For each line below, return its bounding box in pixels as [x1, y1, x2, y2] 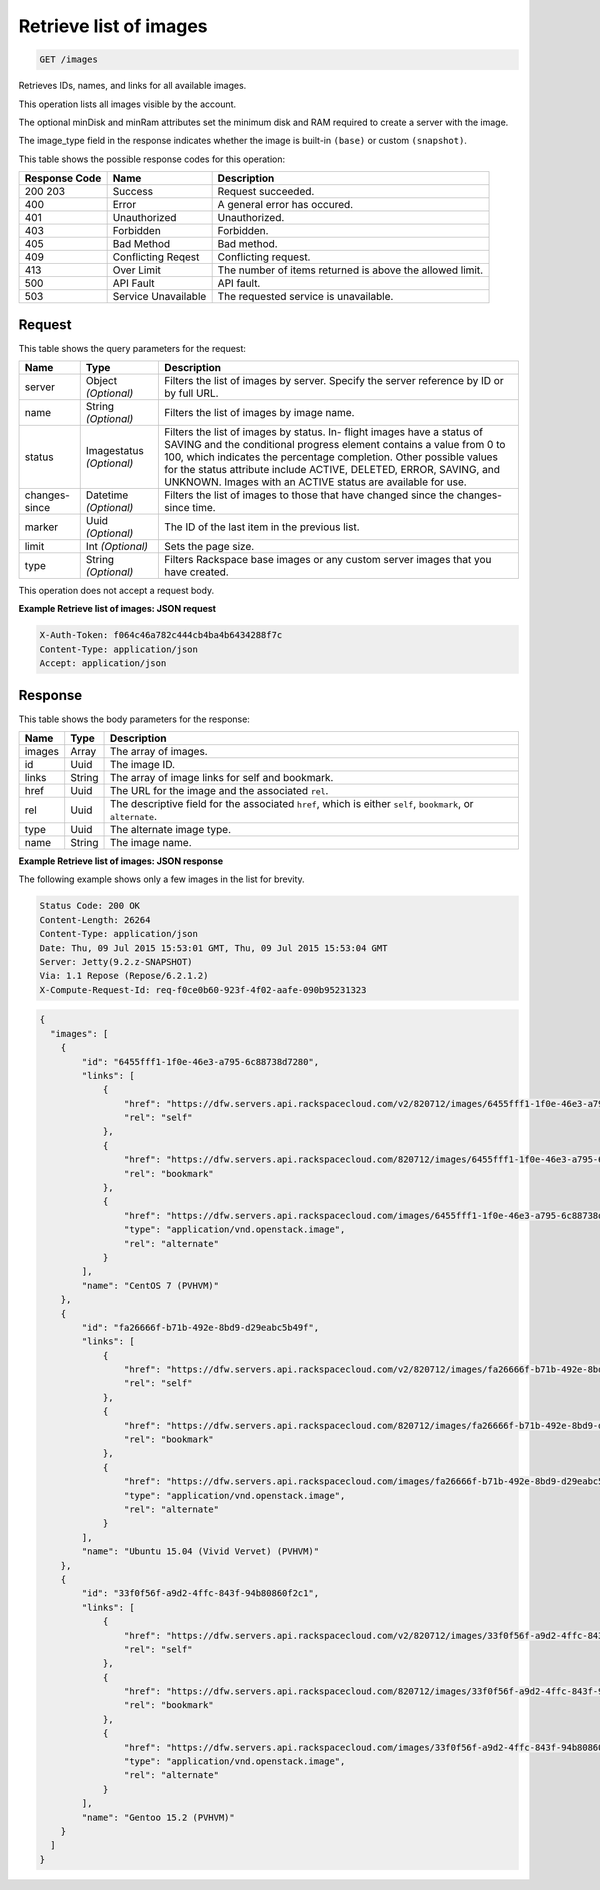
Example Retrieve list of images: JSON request [18, 603, 217, 615]
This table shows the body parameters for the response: [18, 713, 250, 725]
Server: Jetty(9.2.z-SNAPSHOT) [39, 956, 194, 967]
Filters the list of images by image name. [164, 405, 355, 419]
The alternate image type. [109, 823, 232, 837]
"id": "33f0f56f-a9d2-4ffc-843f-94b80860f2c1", [81, 1588, 320, 1599]
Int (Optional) [85, 539, 149, 553]
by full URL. [164, 386, 219, 400]
